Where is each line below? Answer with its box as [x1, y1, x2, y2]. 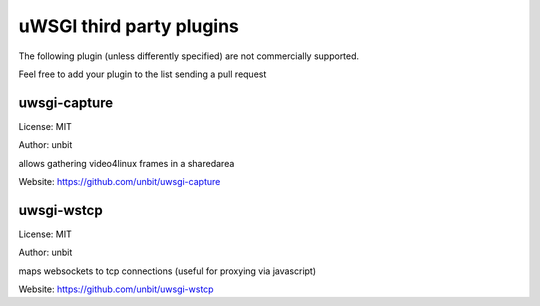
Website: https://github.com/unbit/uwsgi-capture [18, 176, 221, 188]
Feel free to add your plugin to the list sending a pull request [18, 68, 267, 80]
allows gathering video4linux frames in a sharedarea [18, 157, 235, 169]
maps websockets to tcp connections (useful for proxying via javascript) [18, 265, 317, 277]
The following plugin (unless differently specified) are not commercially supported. [18, 50, 360, 62]
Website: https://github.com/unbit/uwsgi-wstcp [18, 283, 214, 295]
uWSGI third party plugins [18, 15, 240, 37]
